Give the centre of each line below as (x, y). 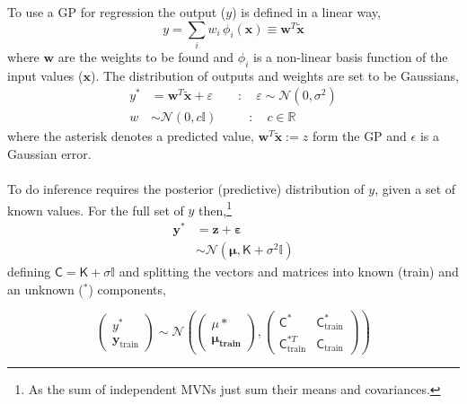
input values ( (45, 75)
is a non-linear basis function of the (350, 56)
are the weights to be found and (146, 56)
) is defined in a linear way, (306, 12)
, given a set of (415, 189)
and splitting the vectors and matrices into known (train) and (289, 272)
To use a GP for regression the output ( (117, 12)
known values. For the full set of (96, 210)
